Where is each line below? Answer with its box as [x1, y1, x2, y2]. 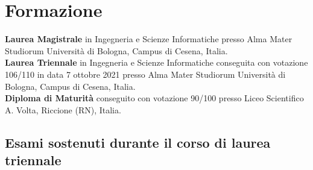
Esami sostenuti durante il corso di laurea [5, 133, 271, 151]
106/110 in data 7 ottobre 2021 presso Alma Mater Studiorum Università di [5, 68, 286, 80]
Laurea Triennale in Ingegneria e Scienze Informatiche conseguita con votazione [5, 56, 308, 69]
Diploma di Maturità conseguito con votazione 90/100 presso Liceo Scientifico [5, 92, 304, 104]
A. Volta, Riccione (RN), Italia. [5, 103, 121, 116]
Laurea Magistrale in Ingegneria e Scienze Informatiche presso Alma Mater [5, 33, 292, 45]
